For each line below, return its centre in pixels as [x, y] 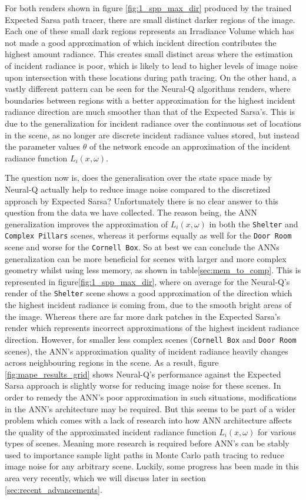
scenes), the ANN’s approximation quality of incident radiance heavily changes [147, 351]
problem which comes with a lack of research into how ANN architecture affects [149, 420]
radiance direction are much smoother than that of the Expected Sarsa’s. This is [150, 112]
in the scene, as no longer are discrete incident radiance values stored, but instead [152, 135]
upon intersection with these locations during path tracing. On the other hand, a [151, 77]
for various [277, 431]
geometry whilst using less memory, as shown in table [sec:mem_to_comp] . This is [153, 270]
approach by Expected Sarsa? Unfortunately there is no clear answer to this [142, 201]
